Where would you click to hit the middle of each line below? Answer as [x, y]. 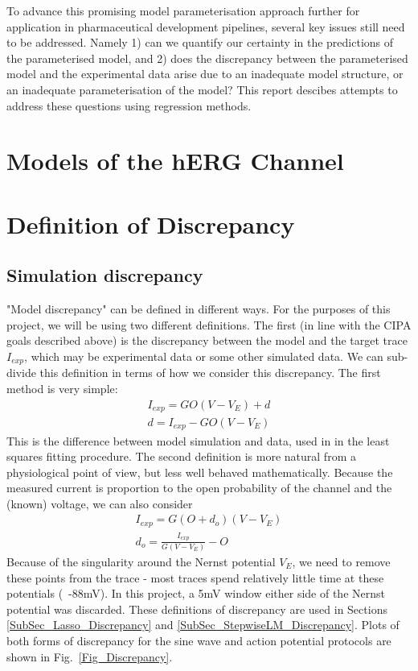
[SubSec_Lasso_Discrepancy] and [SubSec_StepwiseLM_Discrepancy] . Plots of [203, 625]
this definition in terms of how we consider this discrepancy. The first [210, 373]
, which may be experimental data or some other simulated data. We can [204, 356]
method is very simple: [62, 388]
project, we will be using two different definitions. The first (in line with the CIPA [209, 324]
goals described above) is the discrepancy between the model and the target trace [207, 340]
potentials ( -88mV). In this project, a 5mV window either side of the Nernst [196, 593]
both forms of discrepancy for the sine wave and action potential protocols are [199, 640]
